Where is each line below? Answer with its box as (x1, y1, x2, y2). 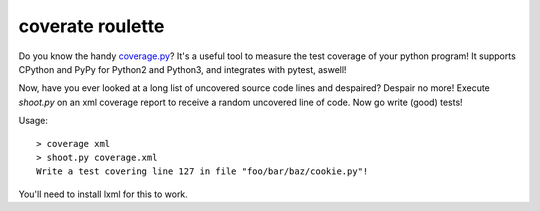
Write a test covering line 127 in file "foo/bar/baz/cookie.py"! (36, 166, 369, 177)
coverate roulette (18, 15, 165, 37)
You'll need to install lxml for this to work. (18, 188, 189, 200)
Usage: (18, 115, 49, 127)
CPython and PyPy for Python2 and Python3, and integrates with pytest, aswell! (18, 63, 347, 75)
